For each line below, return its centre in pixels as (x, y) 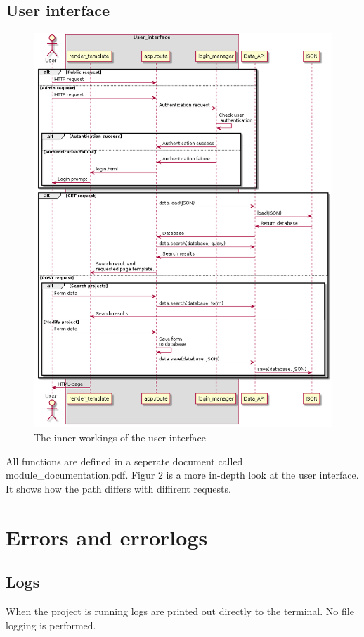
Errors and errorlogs (107, 537)
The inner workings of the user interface (120, 437)
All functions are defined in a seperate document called (124, 461)
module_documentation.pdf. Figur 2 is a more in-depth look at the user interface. (182, 475)
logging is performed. (51, 625)
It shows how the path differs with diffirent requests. (118, 488)
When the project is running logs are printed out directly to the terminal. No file (180, 611)
